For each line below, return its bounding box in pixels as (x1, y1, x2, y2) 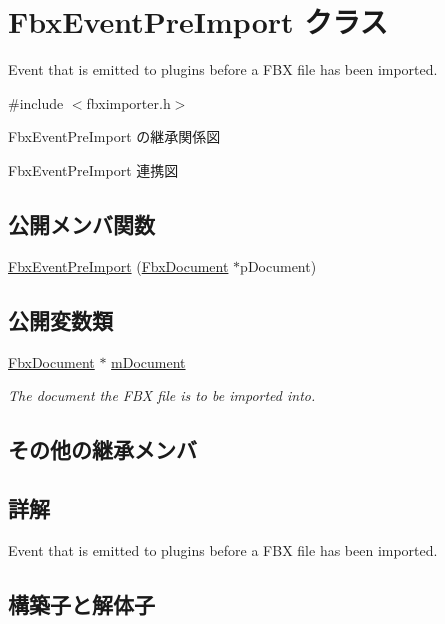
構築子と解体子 (8, 588, 155, 619)
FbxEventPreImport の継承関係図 (8, 126, 221, 147)
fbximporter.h (86, 92, 171, 113)
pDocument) (240, 255, 317, 276)
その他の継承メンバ (8, 434, 197, 465)
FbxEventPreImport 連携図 (8, 159, 179, 180)
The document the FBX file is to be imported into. (8, 385, 316, 406)
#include (8, 92, 64, 113)
